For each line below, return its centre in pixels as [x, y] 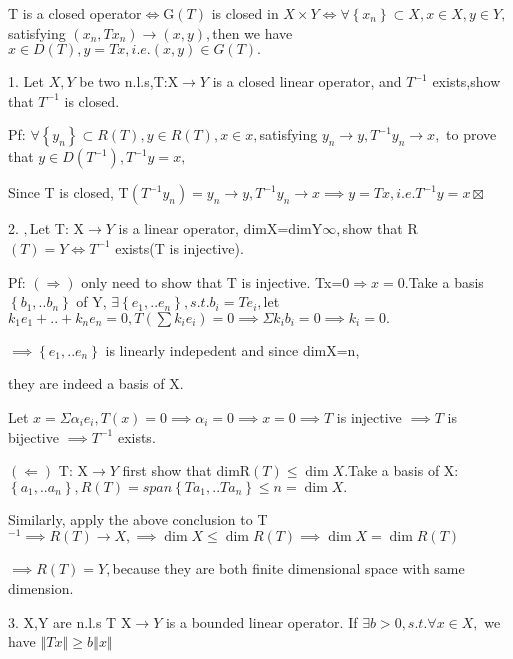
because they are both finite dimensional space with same [288, 568]
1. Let [26, 81]
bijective [33, 436]
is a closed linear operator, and [307, 81]
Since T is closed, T [68, 192]
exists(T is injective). [179, 247]
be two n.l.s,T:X [129, 81]
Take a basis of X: [403, 470]
